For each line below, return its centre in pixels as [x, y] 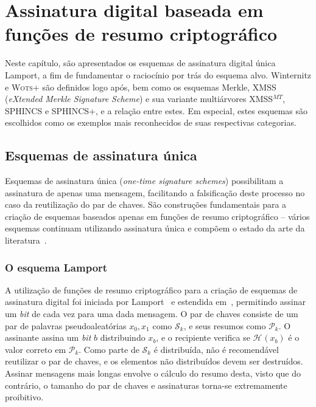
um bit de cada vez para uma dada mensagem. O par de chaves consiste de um [152, 314]
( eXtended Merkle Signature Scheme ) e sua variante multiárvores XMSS [139, 99]
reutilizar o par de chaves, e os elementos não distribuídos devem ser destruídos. [154, 361]
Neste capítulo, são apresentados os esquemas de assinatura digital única [140, 63]
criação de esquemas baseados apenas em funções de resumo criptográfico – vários [157, 216]
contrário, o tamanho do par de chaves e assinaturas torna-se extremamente [146, 385]
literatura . [26, 240]
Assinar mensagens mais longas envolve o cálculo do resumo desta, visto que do [153, 373]
